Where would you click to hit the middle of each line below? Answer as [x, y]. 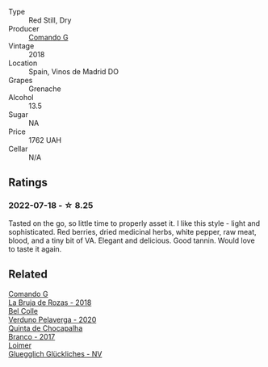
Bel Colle [23, 311]
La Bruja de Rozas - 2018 [50, 302]
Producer [24, 29]
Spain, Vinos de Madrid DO [74, 71]
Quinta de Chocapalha [46, 328]
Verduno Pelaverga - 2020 [52, 319]
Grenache [45, 89]
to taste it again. [35, 248]
